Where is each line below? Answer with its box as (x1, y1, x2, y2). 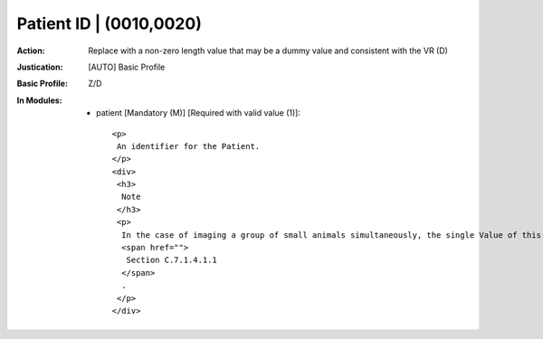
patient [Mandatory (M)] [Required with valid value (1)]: (96, 108, 300, 118)
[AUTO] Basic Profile (88, 61, 166, 72)
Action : (16, 45, 45, 56)
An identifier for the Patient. (116, 141, 261, 151)
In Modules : (16, 95, 62, 106)
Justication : (16, 61, 63, 72)
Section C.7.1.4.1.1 (126, 255, 217, 266)
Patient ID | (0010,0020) (16, 14, 203, 33)
